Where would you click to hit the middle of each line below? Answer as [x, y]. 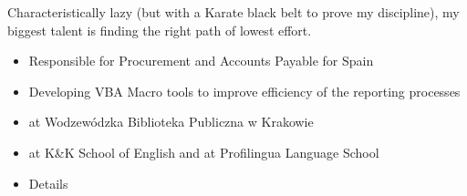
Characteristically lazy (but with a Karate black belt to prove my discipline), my [233, 12]
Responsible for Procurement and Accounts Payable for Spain [201, 61]
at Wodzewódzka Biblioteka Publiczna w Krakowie [171, 122]
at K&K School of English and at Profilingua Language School [204, 152]
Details [48, 183]
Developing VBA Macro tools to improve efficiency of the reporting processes [244, 91]
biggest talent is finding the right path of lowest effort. [160, 30]
